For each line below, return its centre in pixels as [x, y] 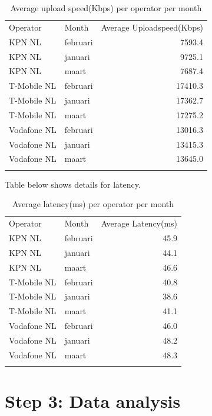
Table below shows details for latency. [73, 184]
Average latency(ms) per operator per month [93, 204]
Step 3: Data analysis [93, 401]
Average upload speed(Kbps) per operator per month [106, 8]
